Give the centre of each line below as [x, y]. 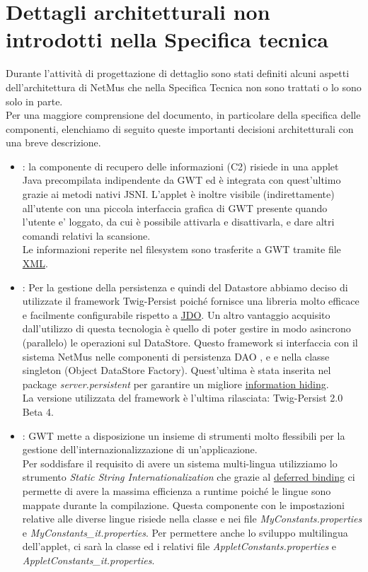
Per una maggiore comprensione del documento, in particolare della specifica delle [183, 115]
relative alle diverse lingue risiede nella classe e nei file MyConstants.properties [192, 519]
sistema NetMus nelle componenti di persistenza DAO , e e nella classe [176, 356]
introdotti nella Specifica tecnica [167, 39]
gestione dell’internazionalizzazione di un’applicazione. [140, 449]
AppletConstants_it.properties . [88, 560]
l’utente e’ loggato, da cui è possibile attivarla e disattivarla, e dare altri [178, 222]
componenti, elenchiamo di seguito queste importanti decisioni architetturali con [180, 128]
